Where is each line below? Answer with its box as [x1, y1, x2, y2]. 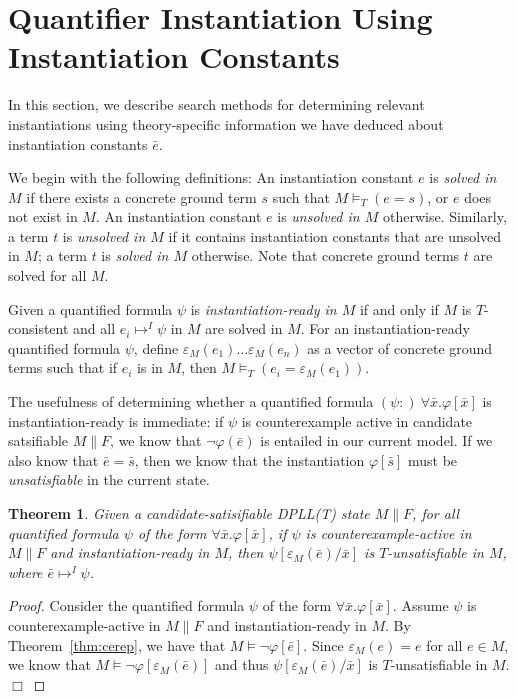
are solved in [205, 318, 283, 339]
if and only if [359, 298, 439, 319]
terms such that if [8, 357, 118, 378]
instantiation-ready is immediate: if [8, 410, 224, 431]
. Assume [392, 595, 449, 616]
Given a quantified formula [8, 298, 173, 319]
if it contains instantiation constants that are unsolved [168, 225, 502, 246]
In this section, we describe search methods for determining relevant [8, 94, 425, 115]
